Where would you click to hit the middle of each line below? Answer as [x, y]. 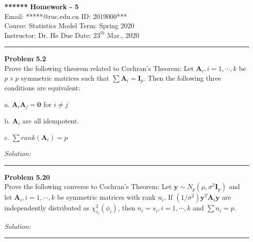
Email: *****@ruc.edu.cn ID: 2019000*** [66, 16]
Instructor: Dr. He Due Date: [48, 35]
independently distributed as [47, 208]
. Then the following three [182, 78]
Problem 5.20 [27, 177]
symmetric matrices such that [65, 78]
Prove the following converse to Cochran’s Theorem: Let [88, 186]
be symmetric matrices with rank [106, 197]
